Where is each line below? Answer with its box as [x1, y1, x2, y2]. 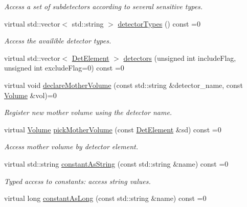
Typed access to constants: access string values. [4, 175, 151, 186]
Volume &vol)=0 [4, 89, 57, 100]
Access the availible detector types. [4, 35, 111, 46]
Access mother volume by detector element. [4, 141, 138, 152]
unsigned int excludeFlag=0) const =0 [4, 62, 124, 73]
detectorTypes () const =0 [118, 18, 200, 29]
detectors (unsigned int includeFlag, [123, 52, 236, 63]
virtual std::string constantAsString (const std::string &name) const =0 [4, 158, 229, 169]
